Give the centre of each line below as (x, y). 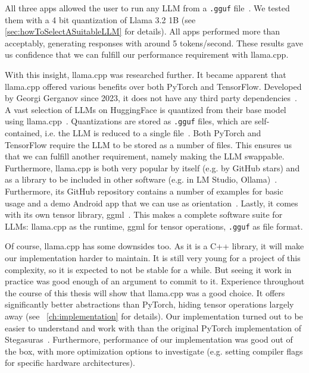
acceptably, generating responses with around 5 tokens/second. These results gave (154, 43)
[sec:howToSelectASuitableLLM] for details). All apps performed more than (143, 31)
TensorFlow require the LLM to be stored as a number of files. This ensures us (149, 144)
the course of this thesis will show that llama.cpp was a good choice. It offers (145, 292)
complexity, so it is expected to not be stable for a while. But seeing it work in (148, 269)
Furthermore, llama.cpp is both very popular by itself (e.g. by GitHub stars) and (152, 167)
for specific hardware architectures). (70, 363)
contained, (24, 133)
